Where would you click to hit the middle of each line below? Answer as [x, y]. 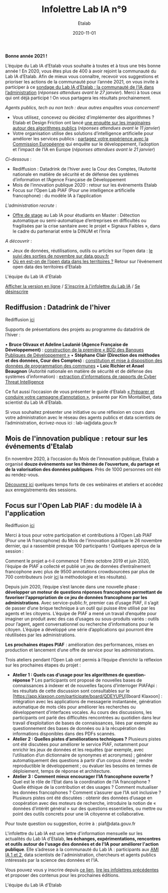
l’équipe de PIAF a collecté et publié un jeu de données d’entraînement [78, 566]
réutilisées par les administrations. [41, 635]
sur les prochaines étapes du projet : [43, 665]
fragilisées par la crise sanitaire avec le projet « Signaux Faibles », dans [86, 226]
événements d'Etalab [39, 446]
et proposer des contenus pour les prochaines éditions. [62, 875]
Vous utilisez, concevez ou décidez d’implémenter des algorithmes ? [83, 117]
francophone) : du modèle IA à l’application [57, 195]
